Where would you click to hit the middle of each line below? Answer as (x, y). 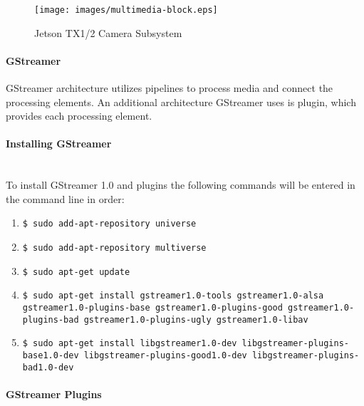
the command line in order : (65, 198)
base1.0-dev (51, 355)
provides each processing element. (79, 116)
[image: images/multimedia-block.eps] (126, 10)
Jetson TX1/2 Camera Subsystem (108, 32)
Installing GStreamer (59, 144)
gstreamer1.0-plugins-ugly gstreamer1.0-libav (196, 319)
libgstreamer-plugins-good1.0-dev (165, 355)
